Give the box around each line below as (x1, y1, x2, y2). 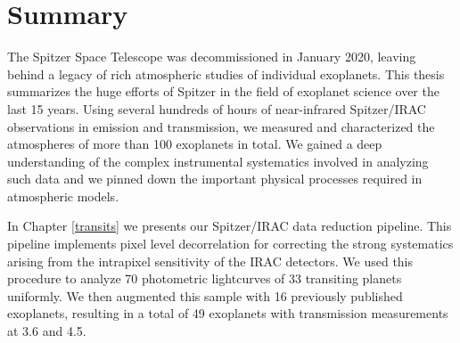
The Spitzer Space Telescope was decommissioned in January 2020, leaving (7, 47, 416, 66)
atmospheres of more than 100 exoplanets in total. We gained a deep (7, 135, 382, 153)
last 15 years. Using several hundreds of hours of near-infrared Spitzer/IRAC (7, 99, 426, 118)
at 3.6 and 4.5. (7, 322, 86, 340)
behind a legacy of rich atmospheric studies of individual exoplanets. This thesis (7, 64, 445, 83)
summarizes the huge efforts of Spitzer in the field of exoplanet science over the (7, 82, 439, 101)
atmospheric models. (7, 186, 119, 205)
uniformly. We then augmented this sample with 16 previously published (7, 286, 403, 305)
